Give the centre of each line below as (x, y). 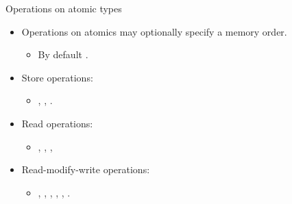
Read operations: (57, 123)
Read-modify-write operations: (86, 169)
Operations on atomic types (64, 8)
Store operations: (57, 77)
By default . (63, 54)
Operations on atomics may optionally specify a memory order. (154, 31)
